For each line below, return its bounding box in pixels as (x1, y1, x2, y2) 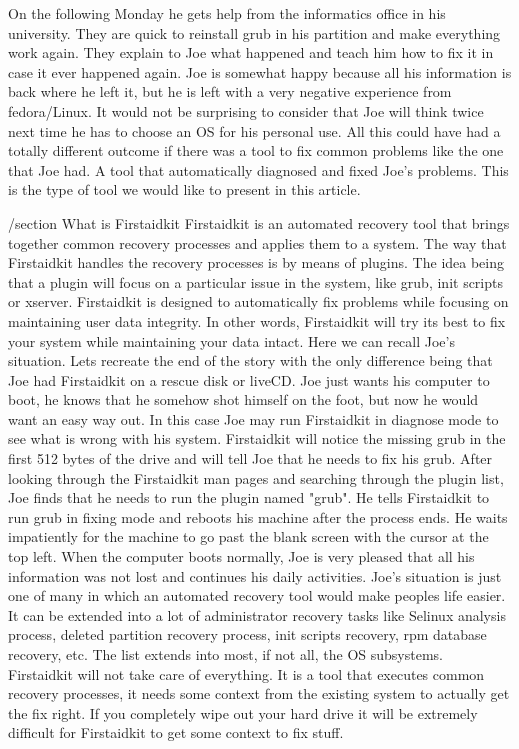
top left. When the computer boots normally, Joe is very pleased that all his (8, 546, 475, 567)
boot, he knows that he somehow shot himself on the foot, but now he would (8, 389, 479, 410)
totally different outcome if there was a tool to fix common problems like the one (8, 140, 504, 161)
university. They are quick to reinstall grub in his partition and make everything (8, 22, 501, 43)
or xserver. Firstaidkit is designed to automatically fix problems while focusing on (8, 291, 509, 312)
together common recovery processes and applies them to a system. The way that (8, 232, 507, 253)
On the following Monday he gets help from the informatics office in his (8, 3, 446, 23)
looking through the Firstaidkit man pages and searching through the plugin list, (8, 467, 504, 488)
